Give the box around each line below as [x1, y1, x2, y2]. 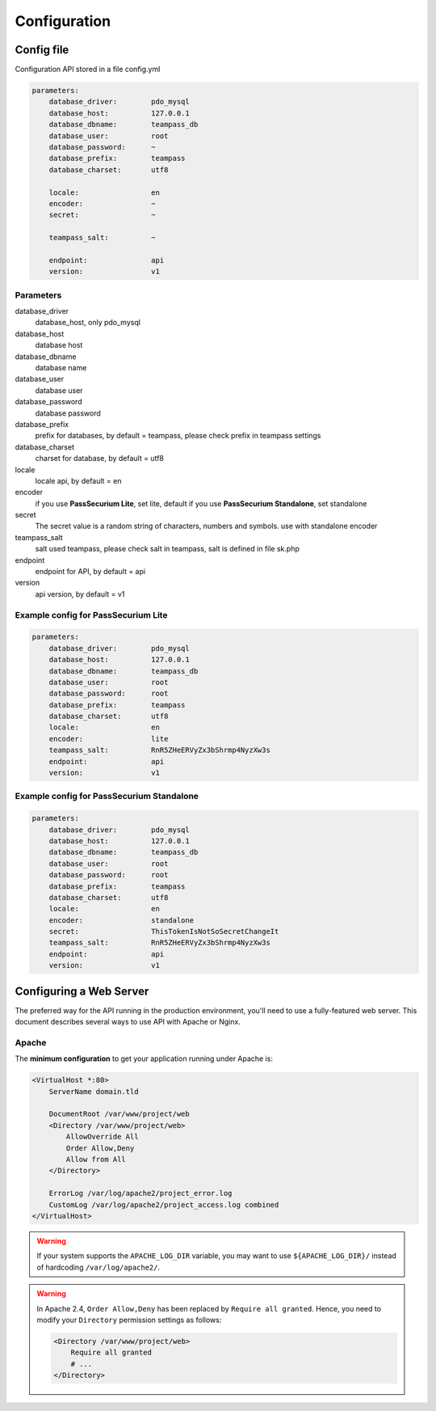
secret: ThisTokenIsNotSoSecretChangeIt [48, 927, 279, 936]
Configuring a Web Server [15, 984, 149, 998]
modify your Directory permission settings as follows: [36, 1315, 222, 1324]
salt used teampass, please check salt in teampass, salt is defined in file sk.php [35, 544, 300, 554]
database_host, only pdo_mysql [35, 318, 141, 327]
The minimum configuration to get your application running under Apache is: [15, 1054, 274, 1063]
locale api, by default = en [35, 475, 122, 485]
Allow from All [65, 1155, 127, 1164]
